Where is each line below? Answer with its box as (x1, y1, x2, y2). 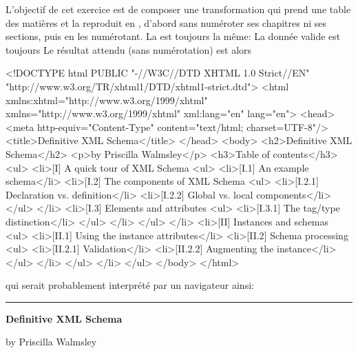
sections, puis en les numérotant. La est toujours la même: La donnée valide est (6, 29, 341, 43)
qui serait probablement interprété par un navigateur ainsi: (6, 278, 254, 292)
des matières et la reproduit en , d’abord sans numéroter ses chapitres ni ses (6, 15, 327, 30)
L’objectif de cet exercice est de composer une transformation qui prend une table (6, 2, 351, 16)
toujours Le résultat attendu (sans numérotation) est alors (6, 42, 252, 57)
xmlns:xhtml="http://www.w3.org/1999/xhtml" (6, 92, 208, 107)
